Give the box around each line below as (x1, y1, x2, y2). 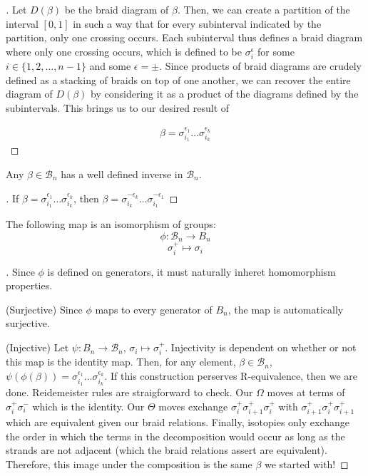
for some (257, 43, 295, 58)
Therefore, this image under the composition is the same (6, 456, 252, 471)
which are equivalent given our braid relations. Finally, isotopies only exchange (6, 414, 350, 429)
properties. (6, 278, 53, 293)
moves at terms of (267, 384, 345, 399)
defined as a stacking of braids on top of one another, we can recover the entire (6, 72, 351, 87)
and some (89, 58, 131, 73)
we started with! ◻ (264, 456, 349, 471)
